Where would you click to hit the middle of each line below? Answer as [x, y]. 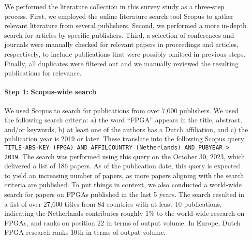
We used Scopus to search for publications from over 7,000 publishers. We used [121, 110]
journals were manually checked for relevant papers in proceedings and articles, [121, 44]
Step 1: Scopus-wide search [51, 92]
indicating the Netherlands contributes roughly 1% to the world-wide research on [125, 213]
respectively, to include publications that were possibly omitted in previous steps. [125, 53]
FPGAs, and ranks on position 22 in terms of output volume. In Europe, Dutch [122, 222]
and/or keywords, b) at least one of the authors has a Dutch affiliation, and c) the [126, 129]
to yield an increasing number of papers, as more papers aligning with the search [124, 175]
